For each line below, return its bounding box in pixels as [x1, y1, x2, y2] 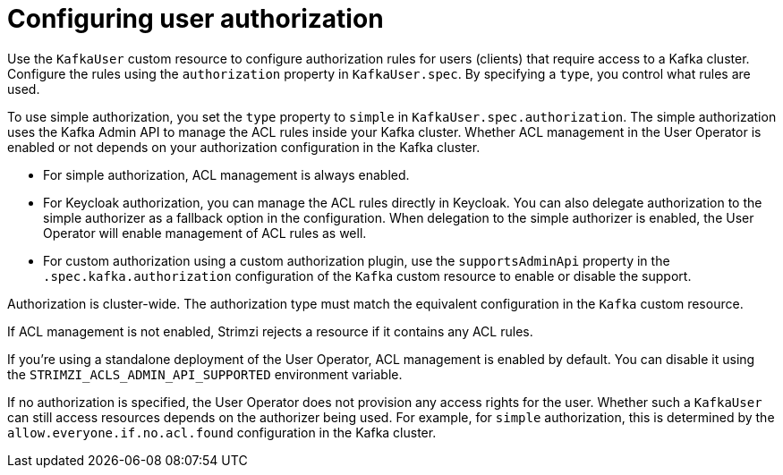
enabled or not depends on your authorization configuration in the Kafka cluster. [7, 139, 481, 155]
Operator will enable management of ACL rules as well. [43, 225, 367, 241]
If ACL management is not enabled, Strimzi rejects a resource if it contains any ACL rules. [7, 323, 533, 339]
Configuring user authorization [7, 4, 384, 34]
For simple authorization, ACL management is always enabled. [43, 166, 410, 182]
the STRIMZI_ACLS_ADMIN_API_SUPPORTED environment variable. [7, 366, 403, 382]
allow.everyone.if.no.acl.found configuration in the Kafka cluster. [7, 424, 437, 440]
